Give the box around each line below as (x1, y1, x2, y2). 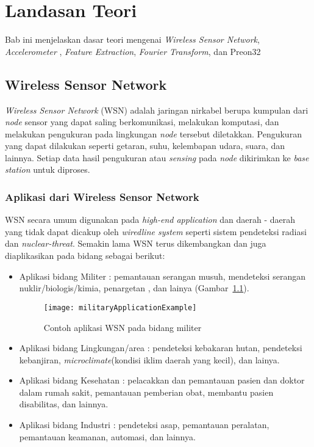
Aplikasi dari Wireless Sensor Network (5, 189, 199, 204)
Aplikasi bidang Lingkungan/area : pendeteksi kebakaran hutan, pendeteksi (19, 341, 302, 354)
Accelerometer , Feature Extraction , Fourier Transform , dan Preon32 (5, 45, 261, 57)
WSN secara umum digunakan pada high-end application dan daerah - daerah (5, 213, 296, 226)
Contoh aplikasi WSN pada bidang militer (43, 321, 202, 333)
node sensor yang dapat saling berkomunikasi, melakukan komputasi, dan (5, 115, 279, 128)
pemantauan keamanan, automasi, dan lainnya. (19, 430, 196, 443)
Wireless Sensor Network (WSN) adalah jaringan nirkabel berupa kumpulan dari (5, 103, 309, 116)
